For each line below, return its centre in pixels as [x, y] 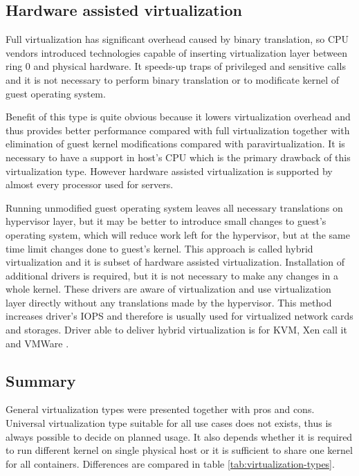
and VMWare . [37, 343]
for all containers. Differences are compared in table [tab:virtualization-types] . [170, 463]
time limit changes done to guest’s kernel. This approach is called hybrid [159, 248]
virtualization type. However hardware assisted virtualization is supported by [169, 171]
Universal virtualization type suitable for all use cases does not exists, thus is [169, 423]
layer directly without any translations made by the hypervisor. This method [169, 302]
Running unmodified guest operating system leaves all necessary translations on [174, 207]
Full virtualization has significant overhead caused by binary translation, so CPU [177, 39]
